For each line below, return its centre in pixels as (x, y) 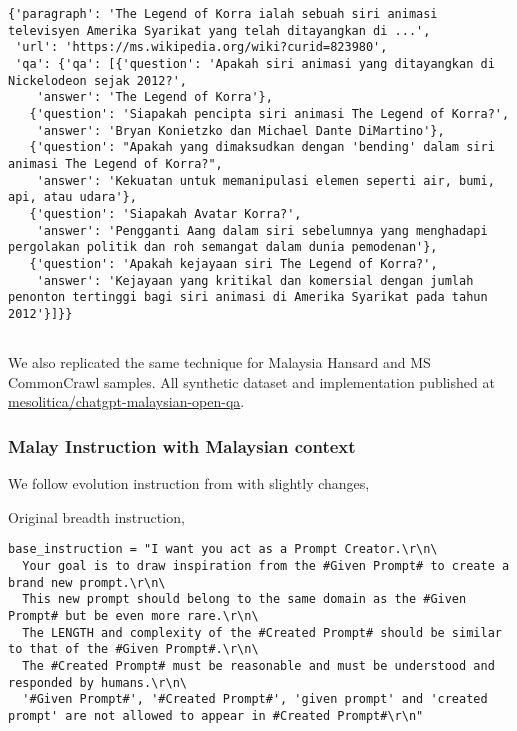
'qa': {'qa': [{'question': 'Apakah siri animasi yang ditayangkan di (255, 63)
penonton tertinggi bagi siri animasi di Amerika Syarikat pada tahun (248, 297)
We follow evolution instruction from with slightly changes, (189, 483)
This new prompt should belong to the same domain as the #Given (244, 599)
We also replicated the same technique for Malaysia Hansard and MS (219, 362)
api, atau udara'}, (72, 197)
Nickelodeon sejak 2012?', (97, 80)
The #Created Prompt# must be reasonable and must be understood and (258, 665)
